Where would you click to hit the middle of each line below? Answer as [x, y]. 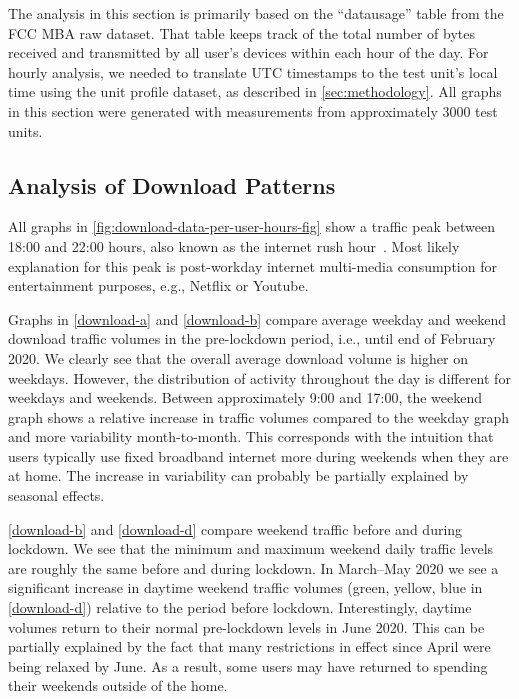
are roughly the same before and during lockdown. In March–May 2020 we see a [253, 567]
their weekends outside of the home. [118, 685]
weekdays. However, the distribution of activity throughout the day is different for [259, 377]
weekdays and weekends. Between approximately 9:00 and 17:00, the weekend [245, 397]
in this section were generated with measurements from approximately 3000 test [253, 110]
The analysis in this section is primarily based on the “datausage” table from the [256, 13]
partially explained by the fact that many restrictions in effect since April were [249, 646]
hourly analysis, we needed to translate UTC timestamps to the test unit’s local [253, 71]
